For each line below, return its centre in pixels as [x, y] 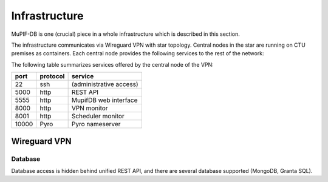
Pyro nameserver [96, 124]
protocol [52, 76]
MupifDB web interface [104, 100]
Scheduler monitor [98, 116]
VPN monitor [90, 108]
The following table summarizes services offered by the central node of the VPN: [112, 64]
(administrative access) [105, 84]
